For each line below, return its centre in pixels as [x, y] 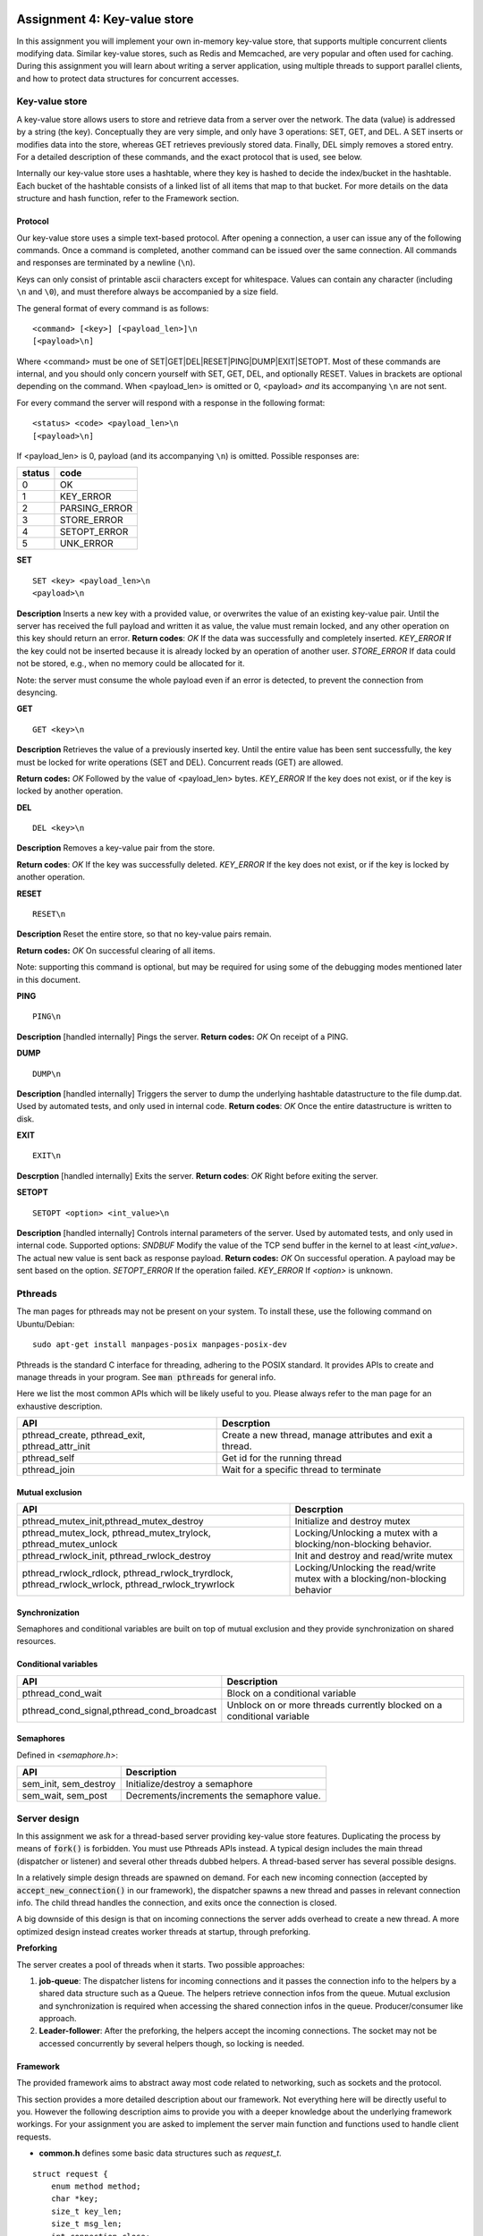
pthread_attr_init [56, 1446]
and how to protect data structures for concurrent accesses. [128, 78]
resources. [36, 1641]
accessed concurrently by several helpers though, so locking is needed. [172, 2043]
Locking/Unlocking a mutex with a [366, 1533]
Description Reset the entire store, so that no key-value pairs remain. [144, 934]
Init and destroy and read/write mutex [374, 1556]
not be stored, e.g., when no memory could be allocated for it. [131, 664]
